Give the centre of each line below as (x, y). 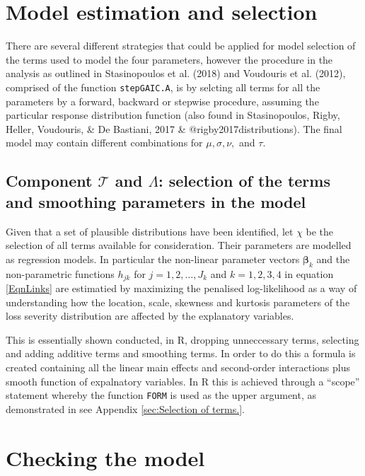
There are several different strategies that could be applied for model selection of (181, 46)
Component (49, 181)
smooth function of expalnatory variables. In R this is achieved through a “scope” (183, 381)
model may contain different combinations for (104, 143)
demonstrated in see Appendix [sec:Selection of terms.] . (125, 408)
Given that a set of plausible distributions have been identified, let (150, 231)
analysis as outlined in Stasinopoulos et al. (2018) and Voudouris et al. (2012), (176, 73)
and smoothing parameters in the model (156, 201)
